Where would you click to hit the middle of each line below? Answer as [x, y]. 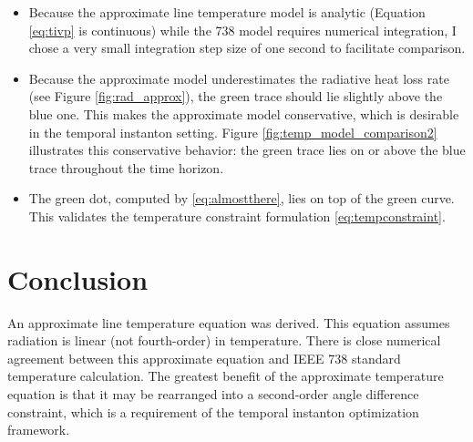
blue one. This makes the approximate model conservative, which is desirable [244, 113]
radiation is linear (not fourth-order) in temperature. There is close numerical [224, 340]
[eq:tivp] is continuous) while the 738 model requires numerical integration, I [242, 30]
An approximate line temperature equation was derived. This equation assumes [229, 322]
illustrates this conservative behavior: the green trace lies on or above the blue [247, 150]
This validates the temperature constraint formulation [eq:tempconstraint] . [237, 216]
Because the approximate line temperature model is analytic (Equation [227, 12]
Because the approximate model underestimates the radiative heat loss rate [239, 78]
